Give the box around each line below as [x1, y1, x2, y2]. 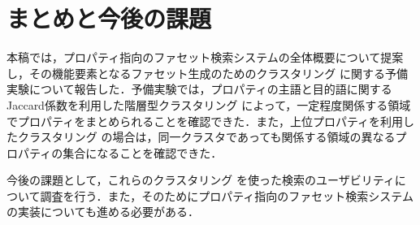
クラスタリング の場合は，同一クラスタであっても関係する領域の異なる [17, 128, 396, 145]
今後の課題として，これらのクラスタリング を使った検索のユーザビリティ [6, 171, 395, 188]
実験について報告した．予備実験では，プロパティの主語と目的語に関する [6, 80, 392, 97]
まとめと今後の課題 [6, 2, 212, 35]
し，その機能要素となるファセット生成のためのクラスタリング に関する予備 [6, 64, 408, 81]
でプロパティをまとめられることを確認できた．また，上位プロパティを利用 [6, 112, 404, 129]
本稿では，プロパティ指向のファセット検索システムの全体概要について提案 [6, 49, 404, 66]
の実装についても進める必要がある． [6, 203, 199, 220]
